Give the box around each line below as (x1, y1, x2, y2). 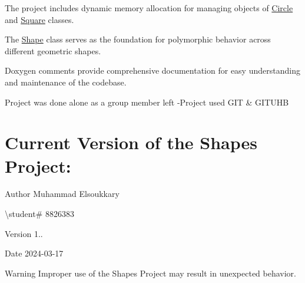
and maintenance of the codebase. (5, 75, 127, 88)
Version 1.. (5, 227, 43, 239)
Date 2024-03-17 (5, 247, 64, 259)
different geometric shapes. (5, 44, 101, 57)
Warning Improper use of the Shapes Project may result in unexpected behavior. (5, 266, 296, 279)
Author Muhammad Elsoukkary (5, 187, 120, 200)
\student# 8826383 (5, 208, 74, 220)
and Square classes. (5, 13, 74, 25)
